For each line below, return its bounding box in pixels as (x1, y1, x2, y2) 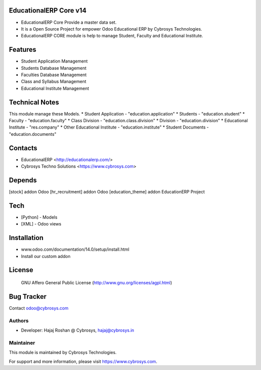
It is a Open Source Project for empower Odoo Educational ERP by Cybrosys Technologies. (21, 26, 203, 32)
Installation (9, 234, 43, 242)
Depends (9, 176, 37, 184)
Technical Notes (9, 98, 59, 106)
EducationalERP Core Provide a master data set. (21, 19, 117, 25)
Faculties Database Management (21, 72, 87, 78)
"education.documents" (9, 131, 57, 137)
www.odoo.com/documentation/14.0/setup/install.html (21, 246, 130, 252)
